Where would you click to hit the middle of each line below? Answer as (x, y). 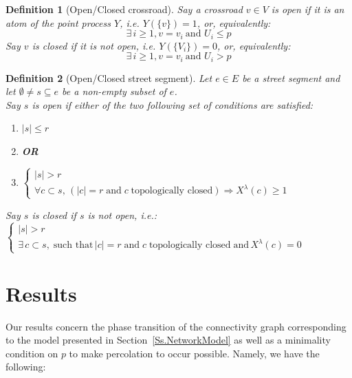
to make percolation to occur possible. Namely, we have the (194, 353)
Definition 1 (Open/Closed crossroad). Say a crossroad (124, 9)
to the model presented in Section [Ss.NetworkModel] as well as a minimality (168, 340)
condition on (32, 353)
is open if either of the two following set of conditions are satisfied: (173, 104)
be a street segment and (291, 77)
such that (73, 245)
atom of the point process (58, 22)
